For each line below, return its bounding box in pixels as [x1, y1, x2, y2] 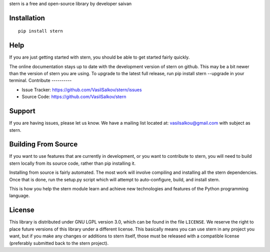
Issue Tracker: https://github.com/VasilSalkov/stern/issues [21, 87, 142, 93]
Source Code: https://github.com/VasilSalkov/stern [21, 94, 126, 100]
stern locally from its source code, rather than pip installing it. [9, 160, 136, 166]
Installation [9, 14, 45, 22]
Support [9, 107, 35, 115]
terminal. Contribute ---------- [9, 78, 72, 84]
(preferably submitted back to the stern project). [9, 240, 109, 246]
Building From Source [9, 140, 78, 149]
